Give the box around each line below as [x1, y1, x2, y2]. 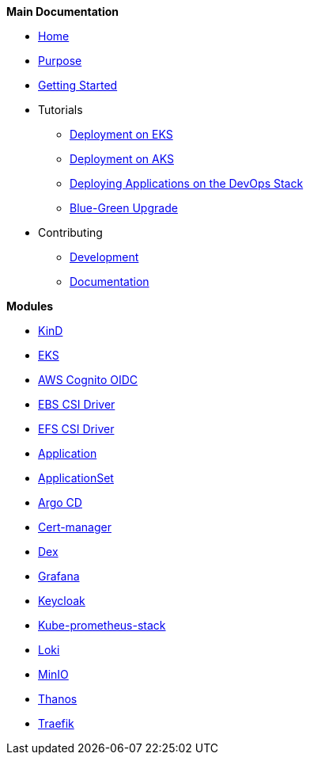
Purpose [38, 54, 82, 67]
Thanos [38, 692, 77, 706]
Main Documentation [6, 5, 119, 18]
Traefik [38, 717, 74, 730]
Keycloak [38, 594, 85, 607]
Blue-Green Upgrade [70, 201, 178, 215]
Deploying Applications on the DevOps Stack [70, 177, 304, 190]
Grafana [38, 569, 80, 583]
